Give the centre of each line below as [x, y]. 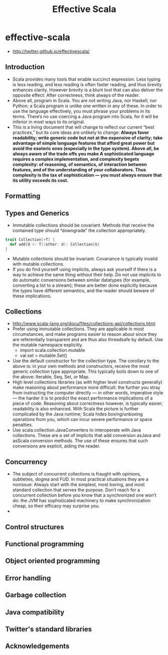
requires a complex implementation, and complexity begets [76, 159]
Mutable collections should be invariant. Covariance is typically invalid [85, 259]
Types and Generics [37, 213]
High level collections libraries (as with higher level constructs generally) [88, 382]
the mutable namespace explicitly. [48, 345]
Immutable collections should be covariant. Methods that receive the [83, 225]
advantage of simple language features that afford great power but [83, 143]
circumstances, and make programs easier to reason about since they [85, 334]
